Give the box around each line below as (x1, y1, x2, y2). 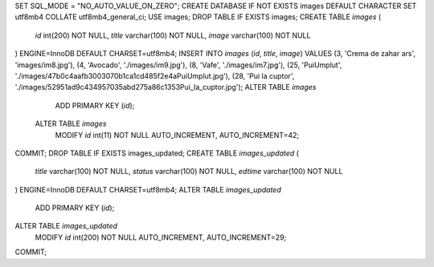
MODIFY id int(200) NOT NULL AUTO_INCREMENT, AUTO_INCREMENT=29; (35, 233, 287, 242)
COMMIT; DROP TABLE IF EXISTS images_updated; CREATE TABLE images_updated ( (14, 148, 299, 158)
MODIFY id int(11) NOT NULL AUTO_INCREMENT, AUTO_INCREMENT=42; (55, 130, 300, 140)
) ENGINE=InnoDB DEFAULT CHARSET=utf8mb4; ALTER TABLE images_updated (14, 184, 281, 194)
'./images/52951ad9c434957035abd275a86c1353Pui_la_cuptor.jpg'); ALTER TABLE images (14, 83, 317, 92)
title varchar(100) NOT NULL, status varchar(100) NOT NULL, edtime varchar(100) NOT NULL (35, 167, 343, 176)
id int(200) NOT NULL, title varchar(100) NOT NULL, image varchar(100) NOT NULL (35, 30, 311, 40)
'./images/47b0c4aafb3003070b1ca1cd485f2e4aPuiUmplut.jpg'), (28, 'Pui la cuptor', (14, 71, 295, 80)
